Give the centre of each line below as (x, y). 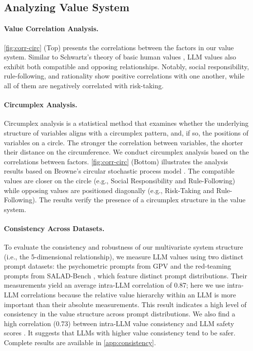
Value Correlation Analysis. (51, 29)
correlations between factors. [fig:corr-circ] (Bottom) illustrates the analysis (116, 161)
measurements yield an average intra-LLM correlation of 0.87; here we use (115, 285)
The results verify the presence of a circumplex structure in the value (142, 200)
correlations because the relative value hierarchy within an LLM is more (128, 295)
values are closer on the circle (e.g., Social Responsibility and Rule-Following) (120, 180)
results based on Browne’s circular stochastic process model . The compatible (119, 171)
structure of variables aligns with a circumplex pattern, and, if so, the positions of (126, 132)
